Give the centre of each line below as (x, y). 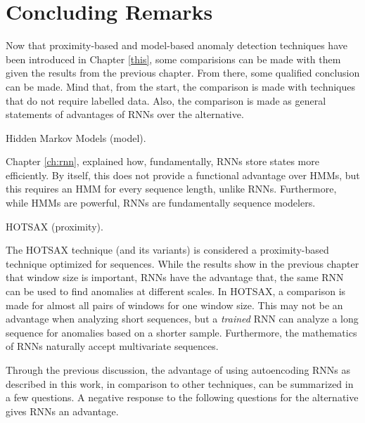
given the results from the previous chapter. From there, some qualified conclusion (183, 73)
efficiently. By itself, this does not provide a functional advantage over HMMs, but (183, 175)
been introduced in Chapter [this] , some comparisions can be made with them (173, 59)
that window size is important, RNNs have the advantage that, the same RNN (175, 277)
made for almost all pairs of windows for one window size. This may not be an (174, 305)
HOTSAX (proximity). (55, 226)
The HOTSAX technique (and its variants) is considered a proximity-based (167, 250)
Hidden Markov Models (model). (76, 137)
